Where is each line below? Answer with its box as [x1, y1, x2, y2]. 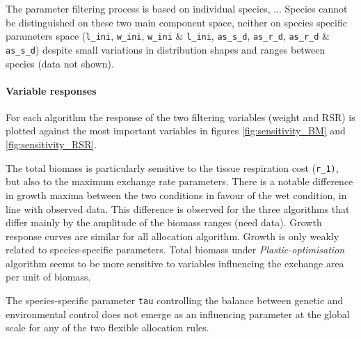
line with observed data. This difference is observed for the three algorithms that [6, 201, 350, 216]
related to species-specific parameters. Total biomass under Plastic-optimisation [6, 242, 345, 257]
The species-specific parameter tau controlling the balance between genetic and [6, 293, 344, 308]
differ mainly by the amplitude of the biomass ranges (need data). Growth [6, 215, 322, 230]
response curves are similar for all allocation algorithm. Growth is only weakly [6, 228, 339, 243]
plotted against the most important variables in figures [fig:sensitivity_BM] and [6, 123, 346, 138]
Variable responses [6, 83, 97, 97]
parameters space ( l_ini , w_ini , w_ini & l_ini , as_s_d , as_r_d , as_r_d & [6, 29, 330, 43]
